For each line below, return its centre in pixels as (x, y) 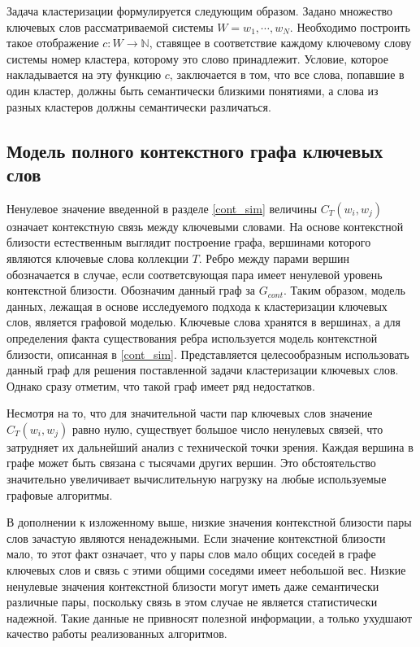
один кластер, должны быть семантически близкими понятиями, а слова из (193, 90)
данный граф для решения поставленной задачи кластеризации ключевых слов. (203, 370)
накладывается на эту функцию (84, 74)
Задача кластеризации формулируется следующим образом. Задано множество (200, 11)
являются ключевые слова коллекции (97, 258)
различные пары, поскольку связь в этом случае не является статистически (192, 602)
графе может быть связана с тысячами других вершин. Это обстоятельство (191, 463)
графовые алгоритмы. (60, 494)
